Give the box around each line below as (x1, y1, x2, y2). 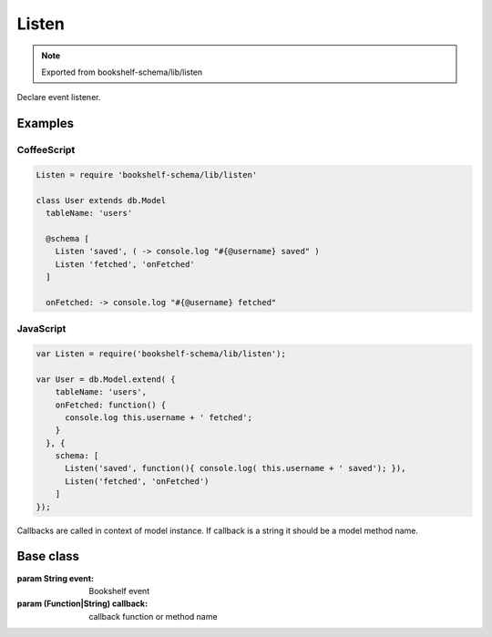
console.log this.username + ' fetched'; (65, 412, 252, 423)
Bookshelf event (88, 585, 150, 596)
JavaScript (16, 323, 67, 335)
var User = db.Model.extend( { (36, 374, 177, 385)
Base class (16, 549, 80, 564)
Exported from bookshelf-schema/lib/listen (41, 67, 203, 77)
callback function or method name (88, 611, 218, 622)
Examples (16, 116, 75, 131)
